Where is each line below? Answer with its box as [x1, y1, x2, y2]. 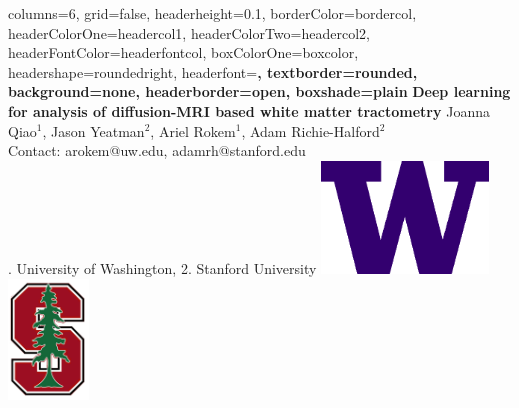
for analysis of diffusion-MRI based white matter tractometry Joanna [8, 100, 490, 121]
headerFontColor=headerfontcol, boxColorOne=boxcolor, [8, 42, 359, 63]
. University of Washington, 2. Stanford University [8, 258, 317, 279]
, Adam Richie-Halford [241, 120, 380, 141]
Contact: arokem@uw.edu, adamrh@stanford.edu [8, 140, 306, 161]
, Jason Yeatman [42, 120, 145, 141]
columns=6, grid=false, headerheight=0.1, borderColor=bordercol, [8, 3, 417, 23]
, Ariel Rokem [150, 120, 236, 141]
